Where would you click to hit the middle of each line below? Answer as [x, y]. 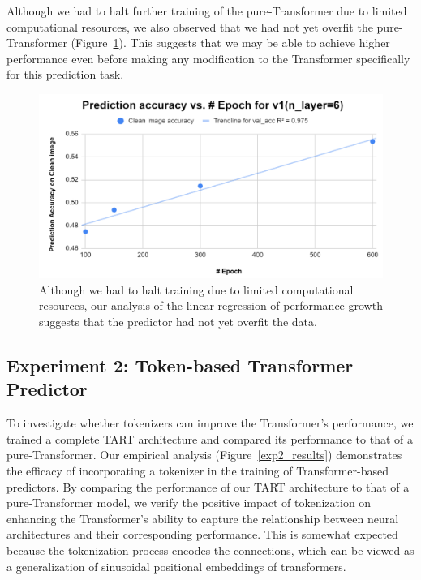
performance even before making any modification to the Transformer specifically [208, 58]
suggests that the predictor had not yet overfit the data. [178, 322]
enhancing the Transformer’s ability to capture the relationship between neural [203, 518]
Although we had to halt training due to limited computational [196, 289]
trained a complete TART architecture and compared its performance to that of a [210, 438]
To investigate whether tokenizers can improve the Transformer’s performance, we [210, 423]
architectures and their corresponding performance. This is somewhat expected [202, 534]
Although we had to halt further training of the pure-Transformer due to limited [207, 11]
